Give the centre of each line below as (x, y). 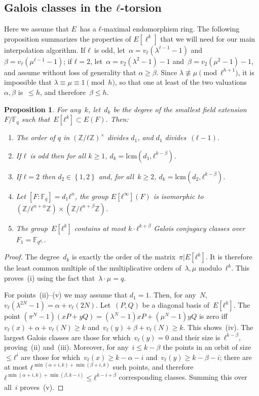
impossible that (28, 82)
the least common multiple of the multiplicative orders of (93, 268)
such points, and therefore (153, 367)
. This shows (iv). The (218, 327)
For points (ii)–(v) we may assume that (66, 295)
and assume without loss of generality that (70, 72)
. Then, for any (173, 295)
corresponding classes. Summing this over (183, 377)
